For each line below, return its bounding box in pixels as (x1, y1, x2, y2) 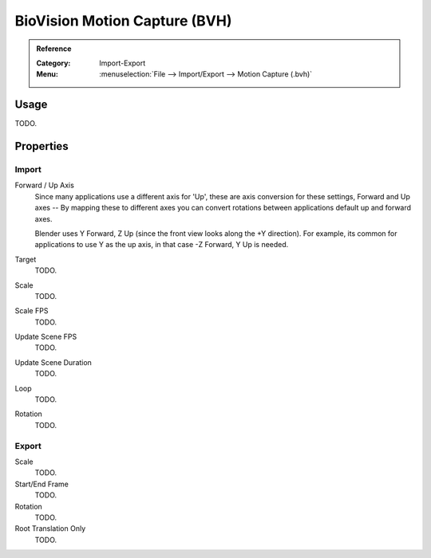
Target (14, 254, 37, 264)
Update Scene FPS (14, 332, 77, 342)
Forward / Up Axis (14, 180, 75, 191)
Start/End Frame (14, 479, 69, 489)
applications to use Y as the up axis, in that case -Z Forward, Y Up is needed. (34, 240, 289, 250)
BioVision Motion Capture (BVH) (14, 12, 232, 29)
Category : (36, 58, 71, 68)
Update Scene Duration (14, 357, 92, 367)
